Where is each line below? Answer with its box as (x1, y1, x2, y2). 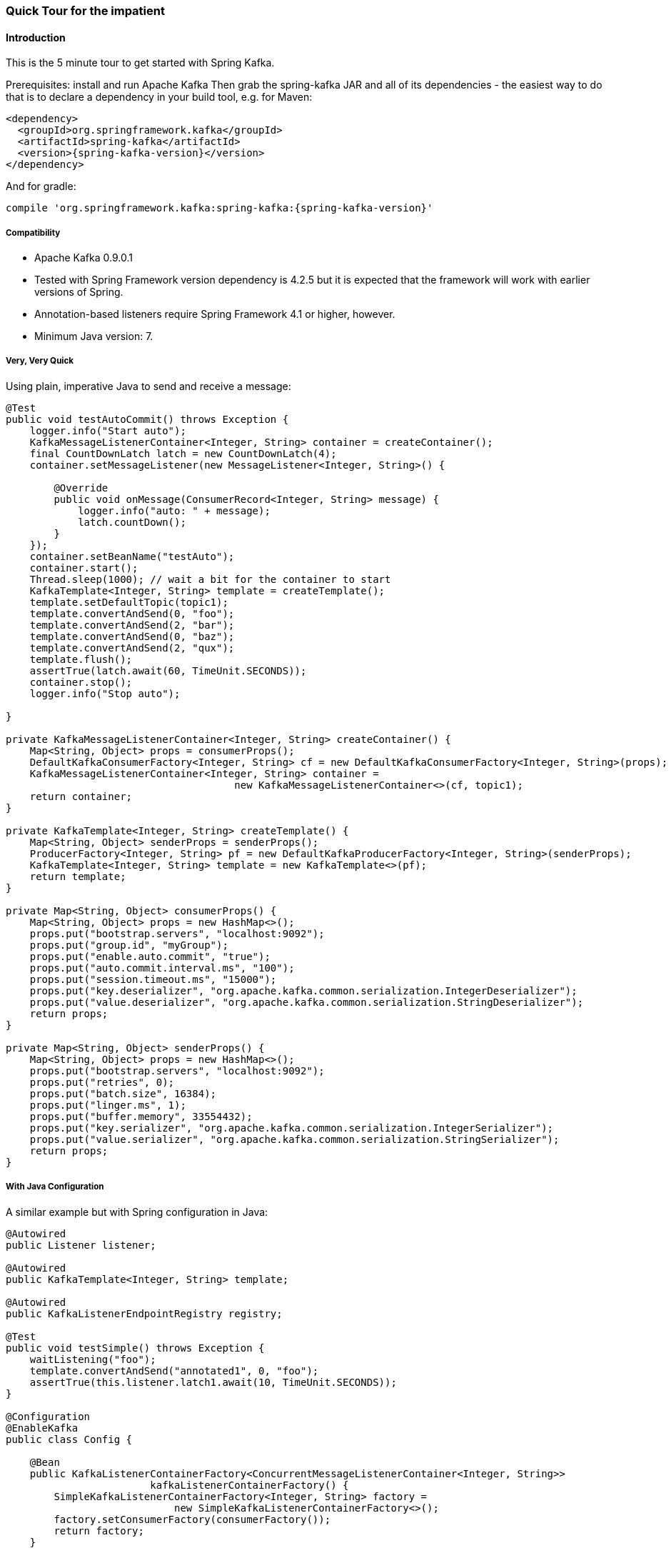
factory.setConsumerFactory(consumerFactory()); (54, 1513, 331, 1525)
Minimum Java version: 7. (34, 330, 153, 342)
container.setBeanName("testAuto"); (29, 550, 235, 562)
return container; (29, 790, 133, 802)
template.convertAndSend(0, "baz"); (29, 630, 235, 642)
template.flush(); (29, 653, 133, 665)
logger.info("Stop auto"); (29, 687, 181, 699)
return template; (29, 870, 126, 882)
